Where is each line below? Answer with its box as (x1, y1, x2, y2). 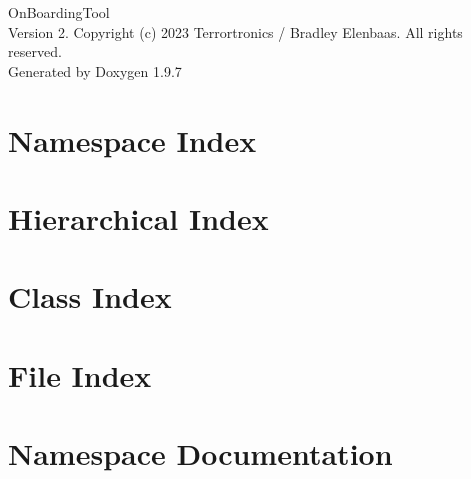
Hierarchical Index (8, 197, 269, 238)
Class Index (8, 276, 172, 317)
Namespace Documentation (8, 433, 393, 474)
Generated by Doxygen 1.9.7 (8, 60, 182, 81)
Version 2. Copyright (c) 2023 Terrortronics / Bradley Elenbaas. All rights (8, 21, 463, 42)
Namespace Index (8, 119, 257, 160)
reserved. (8, 41, 62, 62)
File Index (8, 354, 152, 395)
